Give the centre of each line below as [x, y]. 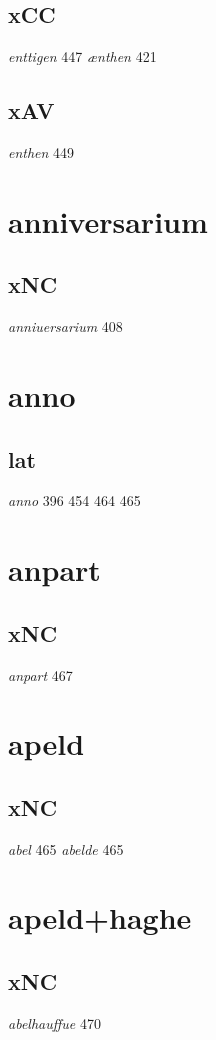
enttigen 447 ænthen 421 [82, 56]
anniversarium [108, 220]
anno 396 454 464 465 [74, 500]
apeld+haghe [100, 917]
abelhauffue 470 [54, 1022]
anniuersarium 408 [65, 326]
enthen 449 [41, 152]
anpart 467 [40, 674]
